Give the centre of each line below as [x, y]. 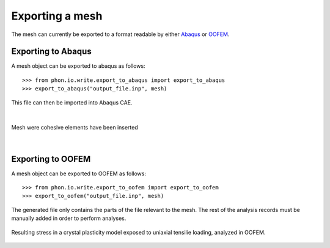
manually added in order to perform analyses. [69, 218]
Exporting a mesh [57, 16]
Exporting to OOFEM [51, 159]
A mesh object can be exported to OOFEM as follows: [79, 173]
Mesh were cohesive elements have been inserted [75, 128]
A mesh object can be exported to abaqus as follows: [79, 66]
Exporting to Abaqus [51, 52]
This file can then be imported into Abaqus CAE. [72, 102]
